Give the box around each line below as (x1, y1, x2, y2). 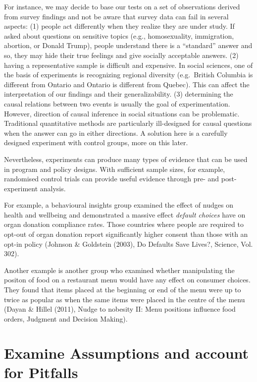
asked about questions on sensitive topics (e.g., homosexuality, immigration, (4, 30, 234, 41)
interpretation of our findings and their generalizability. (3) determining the (4, 89, 233, 99)
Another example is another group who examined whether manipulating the (4, 265, 235, 275)
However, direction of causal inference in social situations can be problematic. (4, 108, 240, 118)
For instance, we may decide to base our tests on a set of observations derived (4, 1, 240, 11)
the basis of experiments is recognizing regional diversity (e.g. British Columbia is (4, 69, 253, 80)
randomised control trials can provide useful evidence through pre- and (4, 173, 219, 184)
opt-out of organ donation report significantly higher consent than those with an (4, 229, 248, 239)
